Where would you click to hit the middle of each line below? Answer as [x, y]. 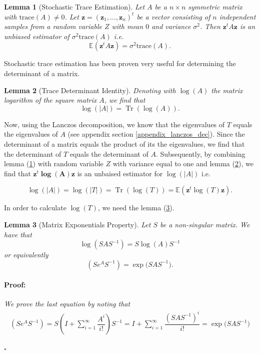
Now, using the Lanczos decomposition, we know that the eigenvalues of [114, 124]
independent [237, 16]
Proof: [15, 285]
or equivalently [26, 255]
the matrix [227, 90]
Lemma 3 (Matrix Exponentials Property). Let [77, 224]
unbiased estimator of [37, 36]
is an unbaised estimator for [120, 173]
